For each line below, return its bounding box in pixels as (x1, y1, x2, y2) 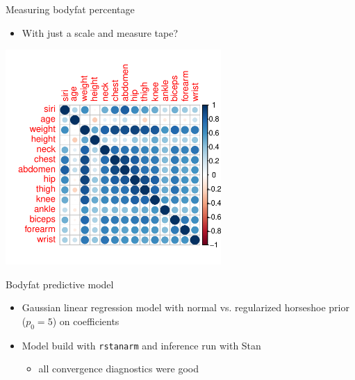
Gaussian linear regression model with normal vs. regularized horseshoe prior (22, 300, 349, 315)
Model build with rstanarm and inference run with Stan (22, 338, 261, 352)
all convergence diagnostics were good (38, 361, 199, 376)
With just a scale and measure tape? (22, 25, 179, 40)
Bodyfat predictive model (6, 276, 114, 291)
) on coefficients (52, 313, 119, 328)
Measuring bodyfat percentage (6, 2, 135, 16)
